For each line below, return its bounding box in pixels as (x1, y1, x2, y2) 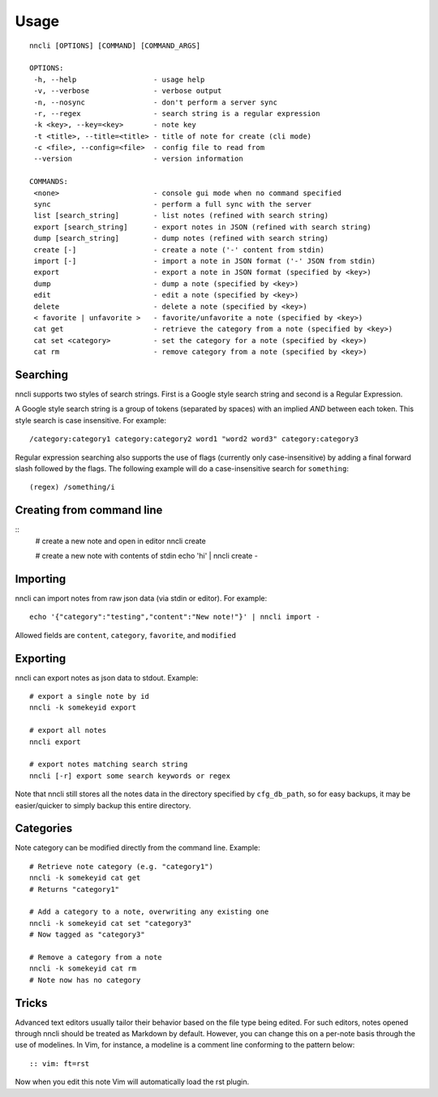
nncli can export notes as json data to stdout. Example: (15, 673, 199, 683)
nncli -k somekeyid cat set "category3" (29, 919, 192, 928)
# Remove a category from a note (29, 953, 162, 962)
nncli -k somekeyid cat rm (29, 964, 137, 973)
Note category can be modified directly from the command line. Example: (15, 843, 260, 853)
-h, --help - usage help (33, 75, 205, 84)
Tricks (15, 996, 48, 1009)
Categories (15, 821, 73, 835)
